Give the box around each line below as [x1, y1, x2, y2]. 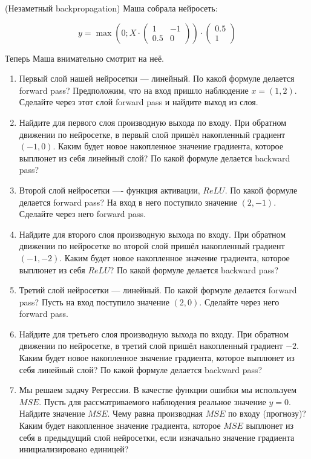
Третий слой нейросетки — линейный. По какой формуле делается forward [19, 284, 297, 296]
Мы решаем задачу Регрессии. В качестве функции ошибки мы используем [19, 383, 297, 396]
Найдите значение [19, 407, 85, 420]
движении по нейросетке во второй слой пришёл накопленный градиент [19, 239, 285, 252]
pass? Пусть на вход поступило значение [19, 295, 169, 308]
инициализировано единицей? [19, 443, 129, 455]
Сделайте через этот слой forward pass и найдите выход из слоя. [19, 96, 258, 108]
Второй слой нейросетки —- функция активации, [19, 183, 200, 196]
